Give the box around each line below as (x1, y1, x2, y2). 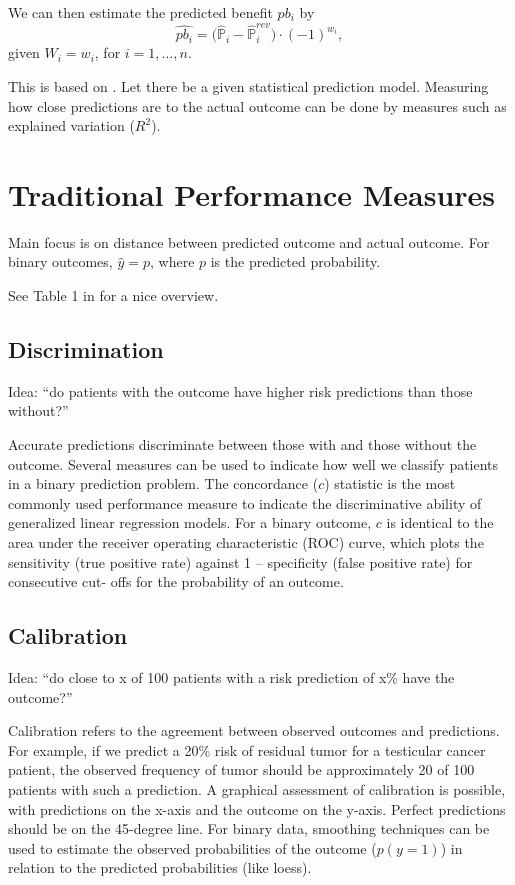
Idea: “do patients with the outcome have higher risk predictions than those (8, 380, 473, 401)
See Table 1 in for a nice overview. (8, 285, 219, 305)
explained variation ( (8, 115, 135, 136)
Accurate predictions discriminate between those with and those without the (8, 433, 477, 454)
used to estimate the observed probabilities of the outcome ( (8, 837, 377, 858)
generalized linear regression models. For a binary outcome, (8, 512, 372, 533)
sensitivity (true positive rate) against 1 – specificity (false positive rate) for (8, 551, 473, 572)
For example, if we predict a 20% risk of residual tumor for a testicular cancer (8, 739, 486, 760)
